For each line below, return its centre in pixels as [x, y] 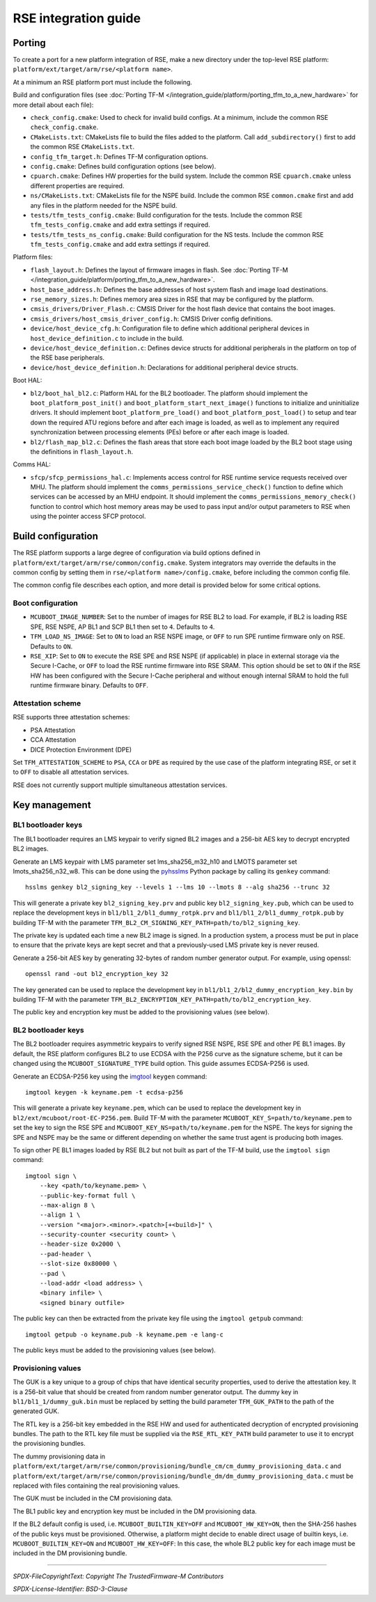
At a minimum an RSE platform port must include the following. [103, 82]
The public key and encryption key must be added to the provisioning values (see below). [141, 1012]
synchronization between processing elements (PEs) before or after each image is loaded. [159, 432]
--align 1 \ [60, 1215]
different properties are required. [77, 185]
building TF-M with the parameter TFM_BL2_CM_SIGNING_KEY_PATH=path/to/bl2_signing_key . [157, 922]
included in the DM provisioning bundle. [70, 1553]
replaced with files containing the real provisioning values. [96, 1486]
